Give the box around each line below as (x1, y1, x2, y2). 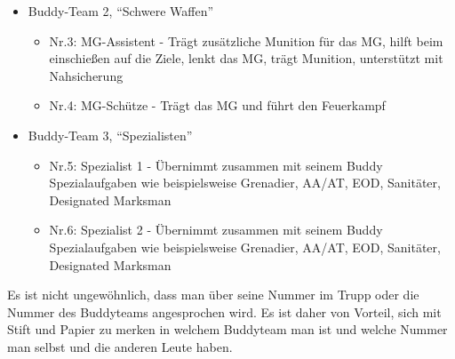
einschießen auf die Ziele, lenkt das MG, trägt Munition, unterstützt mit (49, 49, 443, 68)
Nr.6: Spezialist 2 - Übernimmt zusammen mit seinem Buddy (49, 220, 383, 239)
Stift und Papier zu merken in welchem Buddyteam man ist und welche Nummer (7, 320, 448, 339)
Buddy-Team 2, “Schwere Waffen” (28, 2, 214, 20)
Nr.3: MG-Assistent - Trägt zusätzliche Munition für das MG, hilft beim (49, 31, 443, 50)
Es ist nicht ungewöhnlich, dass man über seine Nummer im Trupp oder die (7, 285, 419, 304)
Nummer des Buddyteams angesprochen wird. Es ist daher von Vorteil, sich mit (7, 302, 442, 321)
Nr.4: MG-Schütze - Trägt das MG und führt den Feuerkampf (49, 96, 386, 115)
